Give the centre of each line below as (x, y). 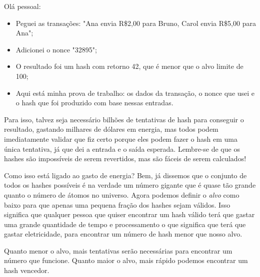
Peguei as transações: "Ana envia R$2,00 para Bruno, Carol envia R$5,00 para (136, 23)
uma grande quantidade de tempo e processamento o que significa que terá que (125, 224)
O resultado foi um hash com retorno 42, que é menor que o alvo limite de (129, 66)
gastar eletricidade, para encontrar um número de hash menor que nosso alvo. (123, 234)
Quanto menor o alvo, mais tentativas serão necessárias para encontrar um (118, 250)
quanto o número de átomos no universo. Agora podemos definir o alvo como (122, 194)
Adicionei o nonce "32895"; (56, 49)
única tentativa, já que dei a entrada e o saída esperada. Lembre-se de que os (122, 148)
